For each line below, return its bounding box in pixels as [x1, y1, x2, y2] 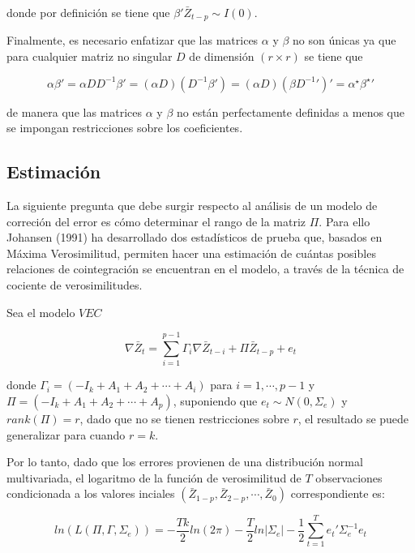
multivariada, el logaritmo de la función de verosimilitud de [6, 469, 302, 486]
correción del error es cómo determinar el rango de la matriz [6, 212, 306, 229]
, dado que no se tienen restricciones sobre [79, 409, 289, 427]
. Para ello [319, 212, 370, 229]
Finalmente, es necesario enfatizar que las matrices [6, 32, 259, 49]
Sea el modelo [6, 303, 75, 320]
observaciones [315, 469, 383, 486]
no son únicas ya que [293, 32, 396, 49]
